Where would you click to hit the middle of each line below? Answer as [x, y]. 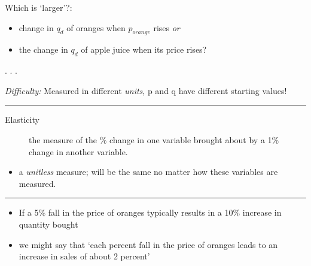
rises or [167, 27]
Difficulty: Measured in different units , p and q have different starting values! [146, 90]
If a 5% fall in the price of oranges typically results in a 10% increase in [150, 212]
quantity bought [48, 224]
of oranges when [96, 27]
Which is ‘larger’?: [39, 7]
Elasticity [22, 120]
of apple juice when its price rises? [144, 49]
